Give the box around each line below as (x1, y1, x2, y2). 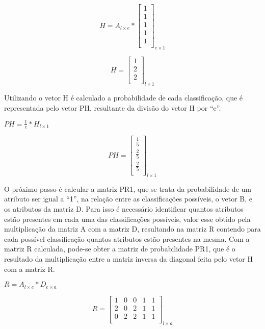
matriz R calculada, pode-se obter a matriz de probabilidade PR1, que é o (4, 243, 235, 254)
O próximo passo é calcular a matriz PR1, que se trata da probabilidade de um (4, 183, 251, 194)
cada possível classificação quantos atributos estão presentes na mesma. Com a (4, 233, 250, 244)
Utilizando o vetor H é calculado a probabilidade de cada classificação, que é (4, 92, 243, 103)
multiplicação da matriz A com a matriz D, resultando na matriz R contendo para (4, 223, 261, 234)
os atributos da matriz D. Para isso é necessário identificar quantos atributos (4, 204, 244, 214)
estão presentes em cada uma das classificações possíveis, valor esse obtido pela (4, 213, 251, 224)
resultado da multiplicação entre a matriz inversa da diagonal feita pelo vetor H (4, 254, 253, 264)
